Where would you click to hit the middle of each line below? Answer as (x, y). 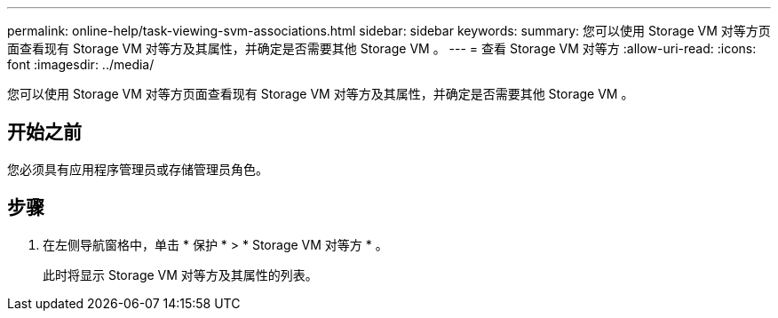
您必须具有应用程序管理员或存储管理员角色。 (138, 169)
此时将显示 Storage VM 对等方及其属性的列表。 (180, 274)
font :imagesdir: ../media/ (81, 64)
